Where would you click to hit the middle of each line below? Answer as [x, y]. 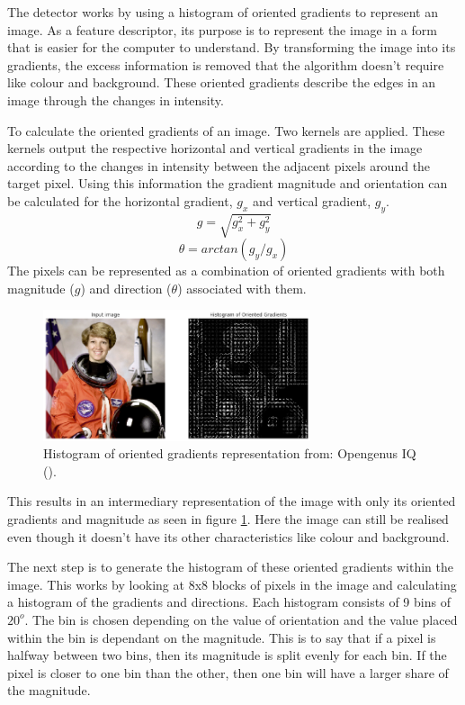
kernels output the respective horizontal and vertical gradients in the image [215, 148]
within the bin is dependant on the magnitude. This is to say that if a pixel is [222, 637]
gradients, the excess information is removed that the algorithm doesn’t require [226, 64]
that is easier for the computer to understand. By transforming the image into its [232, 47]
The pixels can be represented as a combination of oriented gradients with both [226, 271]
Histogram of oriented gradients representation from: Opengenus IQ [230, 453]
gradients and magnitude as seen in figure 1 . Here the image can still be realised [228, 518]
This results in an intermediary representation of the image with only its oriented [232, 501]
